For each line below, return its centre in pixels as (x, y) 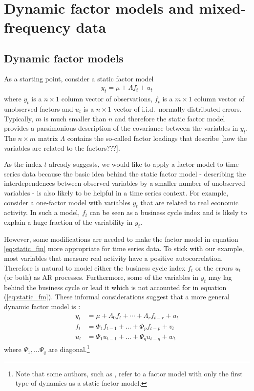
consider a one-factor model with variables (67, 202)
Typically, (19, 118)
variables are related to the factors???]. (62, 147)
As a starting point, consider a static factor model (79, 78)
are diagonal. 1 (69, 349)
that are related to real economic (190, 202)
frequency (37, 27)
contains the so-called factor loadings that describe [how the (157, 138)
